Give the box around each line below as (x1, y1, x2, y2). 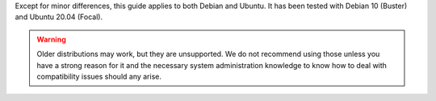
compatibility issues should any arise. (36, 71, 161, 81)
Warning (36, 34, 66, 44)
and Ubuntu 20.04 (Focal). (15, 12, 103, 22)
